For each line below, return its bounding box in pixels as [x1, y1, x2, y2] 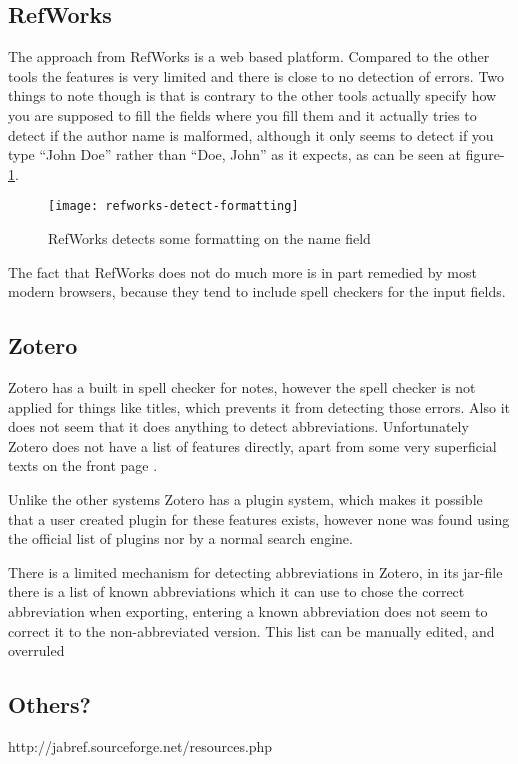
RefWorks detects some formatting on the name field [48, 228, 371, 249]
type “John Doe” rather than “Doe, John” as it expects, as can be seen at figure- [8, 144, 505, 165]
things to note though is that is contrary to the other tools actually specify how [8, 85, 497, 106]
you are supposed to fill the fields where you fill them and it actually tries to [8, 104, 477, 125]
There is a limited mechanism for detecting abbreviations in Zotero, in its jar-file [8, 561, 503, 582]
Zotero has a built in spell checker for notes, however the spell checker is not [8, 377, 476, 397]
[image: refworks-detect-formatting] [48, 199, 299, 214]
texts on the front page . [8, 455, 158, 476]
